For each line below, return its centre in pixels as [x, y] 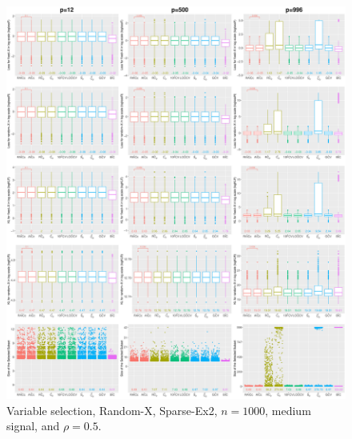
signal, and [33, 426]
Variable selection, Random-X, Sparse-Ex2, [112, 410]
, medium [288, 410]
